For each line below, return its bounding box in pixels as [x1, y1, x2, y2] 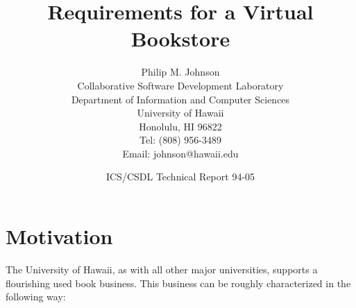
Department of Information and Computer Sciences [71, 92, 290, 106]
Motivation [6, 222, 113, 250]
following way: [6, 289, 66, 304]
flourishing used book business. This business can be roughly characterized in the [6, 275, 351, 290]
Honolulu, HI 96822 [139, 119, 222, 133]
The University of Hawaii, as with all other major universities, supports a [6, 262, 318, 276]
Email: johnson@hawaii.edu [122, 146, 239, 160]
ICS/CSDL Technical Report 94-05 [105, 169, 255, 184]
